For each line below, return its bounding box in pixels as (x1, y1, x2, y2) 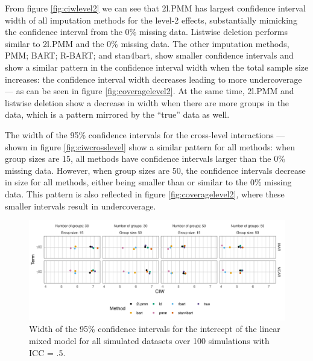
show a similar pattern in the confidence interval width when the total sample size (5, 60, 309, 73)
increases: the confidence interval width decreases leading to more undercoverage (5, 72, 302, 85)
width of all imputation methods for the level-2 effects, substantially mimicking (5, 13, 297, 26)
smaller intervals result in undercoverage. (5, 199, 156, 212)
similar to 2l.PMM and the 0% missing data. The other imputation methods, (5, 37, 289, 50)
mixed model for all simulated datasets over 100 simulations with (29, 334, 270, 347)
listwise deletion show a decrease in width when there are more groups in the (5, 96, 289, 109)
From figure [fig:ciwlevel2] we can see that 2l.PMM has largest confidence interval (5, 2, 306, 14)
